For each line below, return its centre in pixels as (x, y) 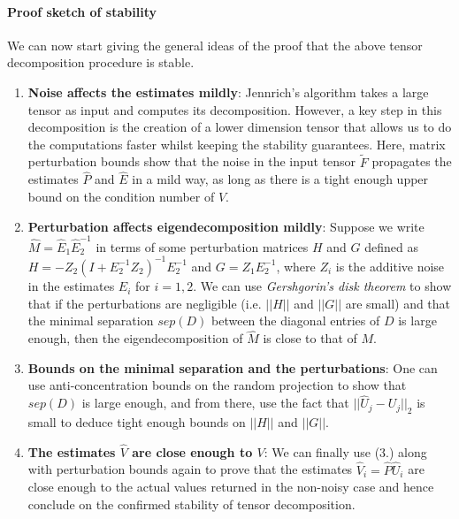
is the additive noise (390, 266)
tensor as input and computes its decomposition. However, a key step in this (235, 109)
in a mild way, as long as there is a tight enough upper (280, 179)
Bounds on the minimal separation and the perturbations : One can (233, 367)
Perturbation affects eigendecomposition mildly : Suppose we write (226, 226)
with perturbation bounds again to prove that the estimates (190, 469)
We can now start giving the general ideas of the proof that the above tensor (215, 45)
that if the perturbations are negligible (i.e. (145, 303)
